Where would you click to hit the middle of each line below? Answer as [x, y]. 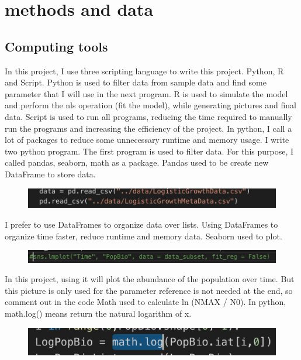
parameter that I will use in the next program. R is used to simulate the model [146, 93]
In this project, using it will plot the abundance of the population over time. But [150, 279]
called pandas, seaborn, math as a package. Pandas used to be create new [137, 162]
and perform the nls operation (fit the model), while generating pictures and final [150, 105]
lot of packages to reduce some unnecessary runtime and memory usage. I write [147, 140]
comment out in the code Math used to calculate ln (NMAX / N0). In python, [146, 302]
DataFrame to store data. [50, 174]
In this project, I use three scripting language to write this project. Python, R [144, 71]
